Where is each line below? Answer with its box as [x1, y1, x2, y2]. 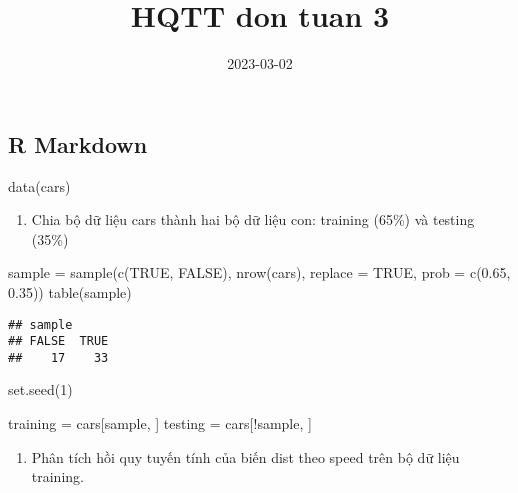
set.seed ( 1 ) [8, 379, 73, 400]
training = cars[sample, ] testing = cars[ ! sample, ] [8, 413, 312, 434]
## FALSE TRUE [8, 334, 109, 349]
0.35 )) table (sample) [8, 281, 132, 302]
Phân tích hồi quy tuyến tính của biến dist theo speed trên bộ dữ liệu [31, 446, 460, 467]
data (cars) [8, 175, 71, 196]
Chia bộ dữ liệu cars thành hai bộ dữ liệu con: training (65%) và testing [31, 209, 475, 230]
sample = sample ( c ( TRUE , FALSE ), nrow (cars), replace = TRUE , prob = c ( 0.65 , [8, 262, 511, 283]
